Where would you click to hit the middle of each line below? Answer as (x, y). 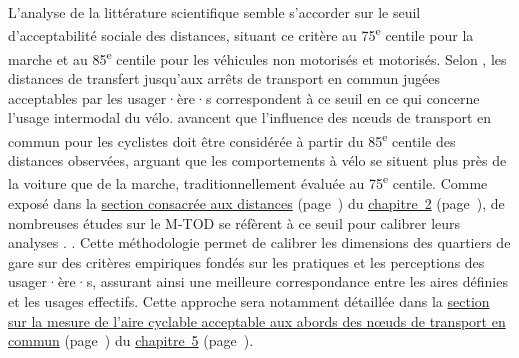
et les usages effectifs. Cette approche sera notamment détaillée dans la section (249, 300)
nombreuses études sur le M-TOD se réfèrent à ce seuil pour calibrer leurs (234, 222)
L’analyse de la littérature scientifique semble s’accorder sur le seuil (214, 12)
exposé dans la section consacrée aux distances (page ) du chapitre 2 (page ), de (256, 202)
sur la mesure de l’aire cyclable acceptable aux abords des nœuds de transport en (257, 320)
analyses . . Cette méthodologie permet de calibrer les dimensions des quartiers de (259, 242)
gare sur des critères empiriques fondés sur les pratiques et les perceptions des (246, 261)
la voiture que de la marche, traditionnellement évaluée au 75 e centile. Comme (248, 182)
